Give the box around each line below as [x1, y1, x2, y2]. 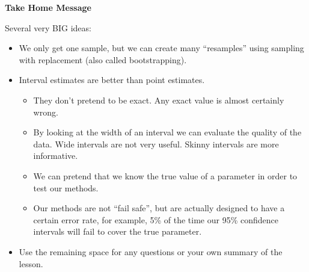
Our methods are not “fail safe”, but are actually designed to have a [33, 202, 285, 214]
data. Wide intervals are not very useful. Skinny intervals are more [33, 137, 279, 150]
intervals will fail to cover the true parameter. [33, 225, 202, 238]
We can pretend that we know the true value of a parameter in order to [33, 169, 298, 182]
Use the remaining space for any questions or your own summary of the [19, 245, 283, 258]
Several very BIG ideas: [5, 21, 91, 34]
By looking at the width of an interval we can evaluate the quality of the [33, 126, 302, 138]
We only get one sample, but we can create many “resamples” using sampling [19, 42, 304, 54]
